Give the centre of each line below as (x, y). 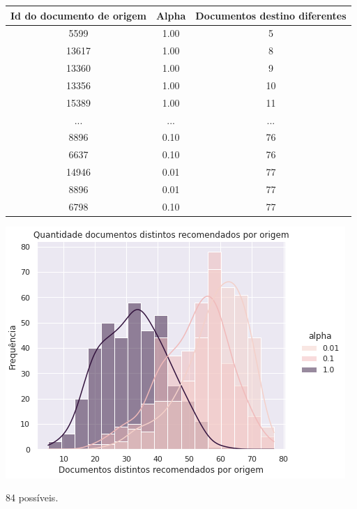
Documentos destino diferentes (271, 15)
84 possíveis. (32, 497)
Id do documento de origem (78, 15)
